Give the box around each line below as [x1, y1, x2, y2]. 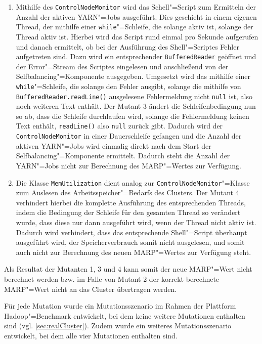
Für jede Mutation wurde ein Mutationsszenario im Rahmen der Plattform [4, 300, 236, 311]
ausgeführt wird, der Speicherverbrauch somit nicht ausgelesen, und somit [16, 237, 245, 247]
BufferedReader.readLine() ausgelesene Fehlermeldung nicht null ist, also [16, 91, 252, 101]
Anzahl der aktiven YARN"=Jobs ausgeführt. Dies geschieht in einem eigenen [16, 11, 257, 22]
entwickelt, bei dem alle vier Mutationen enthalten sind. [4, 330, 178, 340]
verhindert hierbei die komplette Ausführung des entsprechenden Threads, [16, 197, 246, 207]
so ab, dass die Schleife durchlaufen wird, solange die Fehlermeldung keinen [16, 110, 249, 121]
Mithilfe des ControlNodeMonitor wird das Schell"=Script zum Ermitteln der [16, 2, 256, 12]
